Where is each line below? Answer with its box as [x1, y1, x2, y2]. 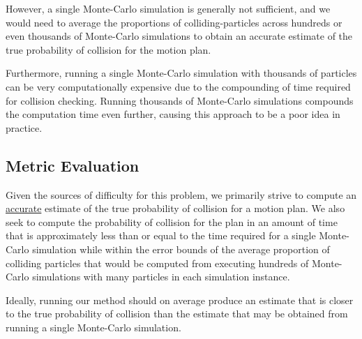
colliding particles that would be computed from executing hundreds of [6, 255, 309, 270]
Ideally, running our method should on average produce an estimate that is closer [6, 292, 354, 307]
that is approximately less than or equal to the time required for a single [6, 228, 316, 243]
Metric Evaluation [6, 154, 139, 176]
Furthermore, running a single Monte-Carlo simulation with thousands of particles [6, 66, 357, 80]
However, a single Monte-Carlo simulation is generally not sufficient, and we [6, 1, 331, 15]
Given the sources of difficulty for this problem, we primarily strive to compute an [6, 187, 357, 202]
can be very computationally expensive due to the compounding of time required [6, 79, 351, 93]
